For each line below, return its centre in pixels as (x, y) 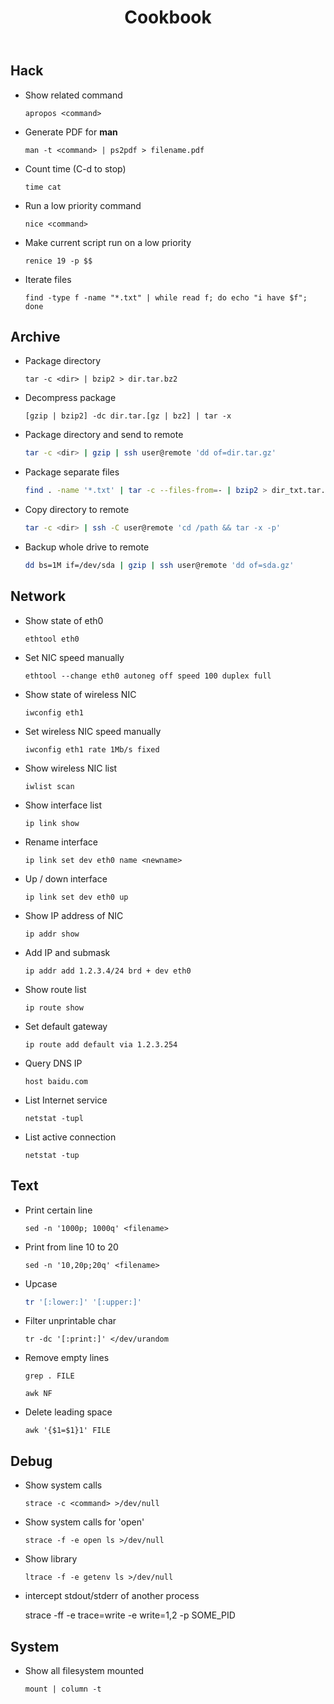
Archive (35, 337)
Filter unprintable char (70, 1321)
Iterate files (48, 279)
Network (38, 596)
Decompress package (70, 398)
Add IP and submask (67, 952)
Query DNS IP (53, 1063)
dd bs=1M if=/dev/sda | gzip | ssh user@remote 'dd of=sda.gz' (159, 566)
